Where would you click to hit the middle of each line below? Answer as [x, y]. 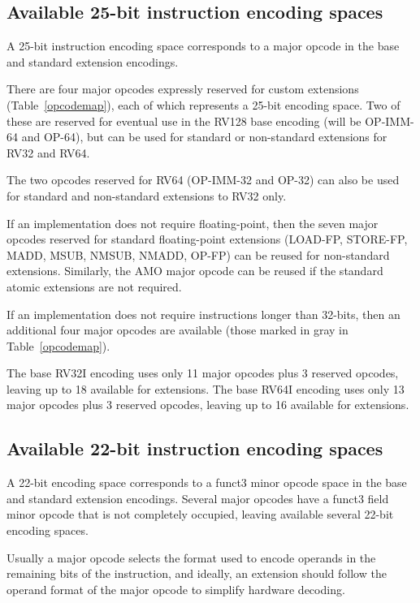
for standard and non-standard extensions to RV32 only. [147, 195]
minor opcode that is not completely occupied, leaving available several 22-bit [200, 514]
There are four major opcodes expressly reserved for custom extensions [183, 89]
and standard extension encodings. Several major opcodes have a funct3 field [198, 498]
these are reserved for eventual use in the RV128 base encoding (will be [184, 121]
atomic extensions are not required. [94, 286]
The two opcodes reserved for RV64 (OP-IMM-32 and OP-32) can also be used [203, 180]
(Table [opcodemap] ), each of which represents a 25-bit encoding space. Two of [204, 104]
